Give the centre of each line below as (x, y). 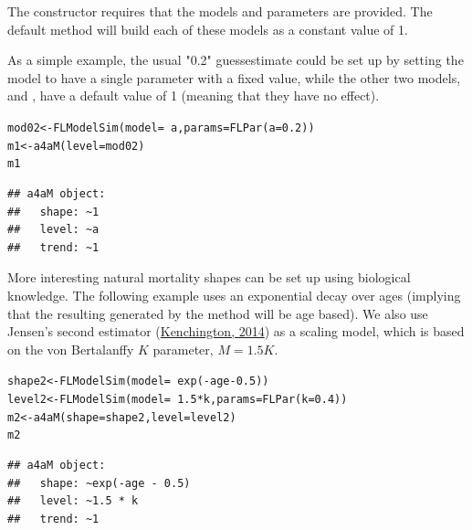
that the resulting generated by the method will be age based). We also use (218, 313)
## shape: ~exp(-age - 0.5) (99, 483)
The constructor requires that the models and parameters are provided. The (220, 11)
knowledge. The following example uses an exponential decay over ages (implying (234, 295)
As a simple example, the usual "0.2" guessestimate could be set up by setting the (236, 60)
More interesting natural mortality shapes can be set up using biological (209, 277)
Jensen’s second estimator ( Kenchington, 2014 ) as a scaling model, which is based (236, 331)
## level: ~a (53, 230)
